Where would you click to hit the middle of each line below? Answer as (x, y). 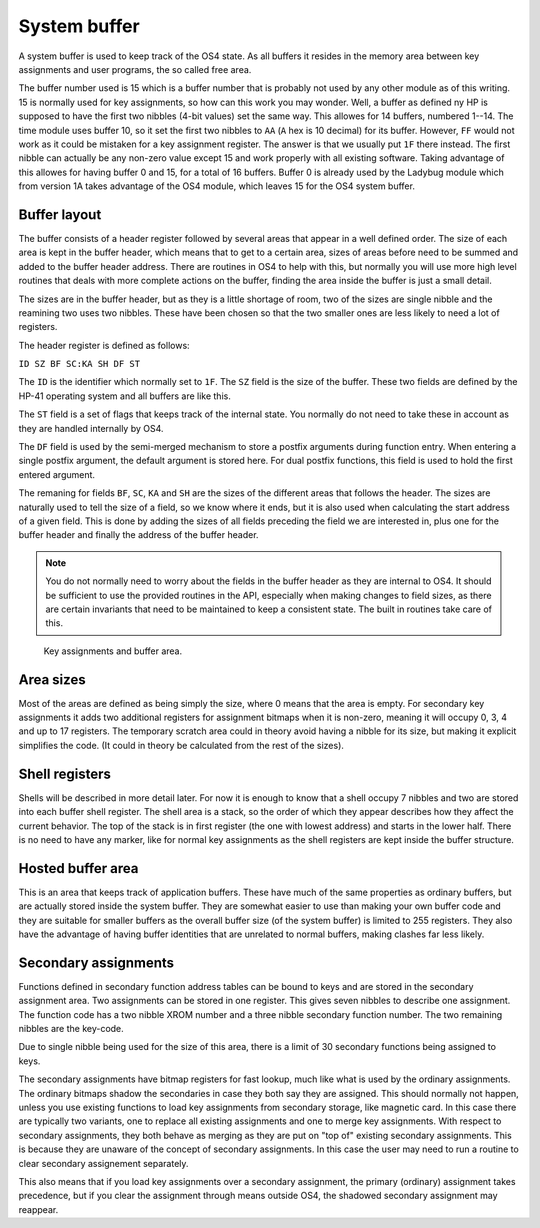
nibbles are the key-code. (71, 1029)
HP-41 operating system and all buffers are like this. (125, 396)
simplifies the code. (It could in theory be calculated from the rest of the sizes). (181, 745)
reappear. (38, 1209)
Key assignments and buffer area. (113, 651)
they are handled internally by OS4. (91, 428)
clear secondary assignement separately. (103, 1163)
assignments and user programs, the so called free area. (135, 69)
